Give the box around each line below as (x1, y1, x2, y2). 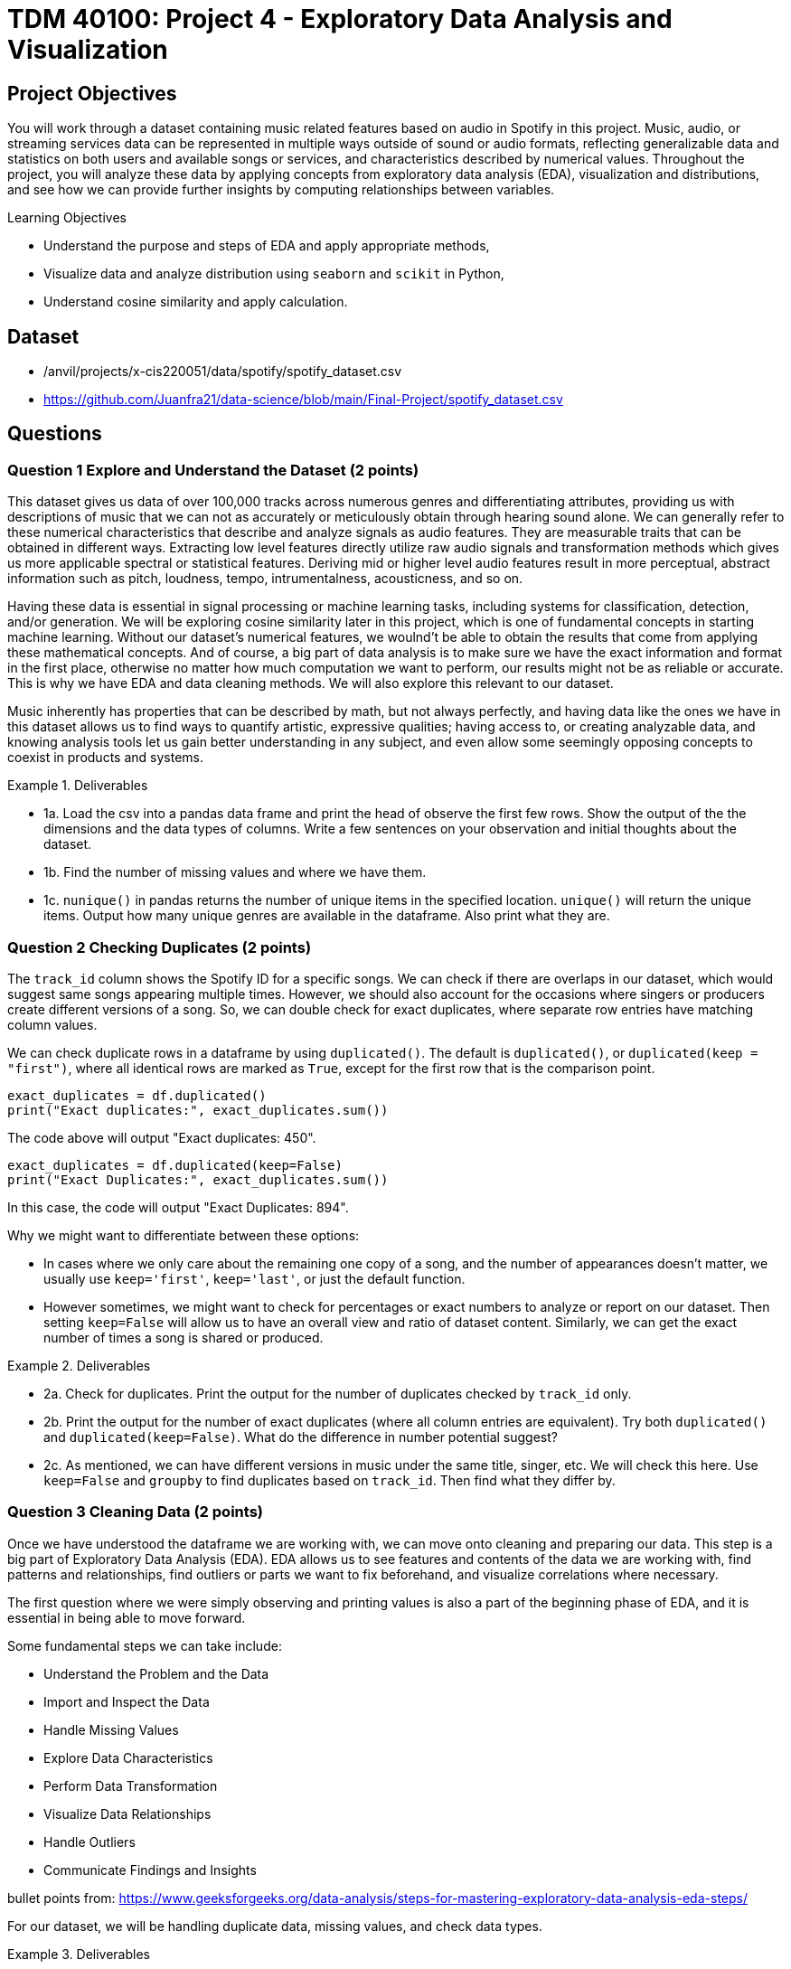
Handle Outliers (43, 1833, 136, 1850)
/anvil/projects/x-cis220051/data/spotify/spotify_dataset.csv (43, 363, 402, 380)
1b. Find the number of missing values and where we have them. (43, 864, 427, 881)
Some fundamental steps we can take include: (7, 1637, 282, 1653)
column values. (7, 1016, 98, 1032)
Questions (7, 422, 102, 446)
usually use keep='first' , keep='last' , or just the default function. (43, 1270, 466, 1286)
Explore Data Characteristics (43, 1749, 213, 1766)
